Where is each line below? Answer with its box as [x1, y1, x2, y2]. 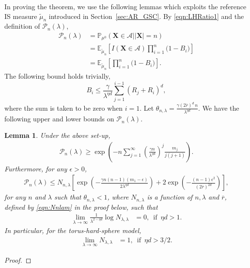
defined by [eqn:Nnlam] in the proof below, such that [4, 201, 158, 212]
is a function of [147, 192, 193, 202]
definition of [4, 21, 40, 31]
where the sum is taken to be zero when [4, 102, 123, 113]
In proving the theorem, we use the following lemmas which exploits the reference [4, 1, 247, 11]
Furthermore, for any [4, 163, 67, 173]
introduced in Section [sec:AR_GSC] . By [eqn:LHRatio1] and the [48, 11, 244, 21]
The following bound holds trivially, [4, 70, 110, 81]
